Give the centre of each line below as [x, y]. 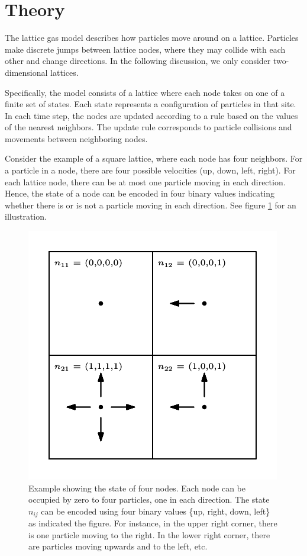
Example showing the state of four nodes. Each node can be [137, 488]
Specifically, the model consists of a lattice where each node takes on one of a [145, 92]
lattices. [64, 72]
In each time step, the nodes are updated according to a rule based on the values [151, 115]
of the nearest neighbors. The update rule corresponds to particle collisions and [148, 127]
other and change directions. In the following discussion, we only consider [138, 61]
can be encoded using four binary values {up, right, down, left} [156, 511]
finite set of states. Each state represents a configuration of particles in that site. [151, 104]
